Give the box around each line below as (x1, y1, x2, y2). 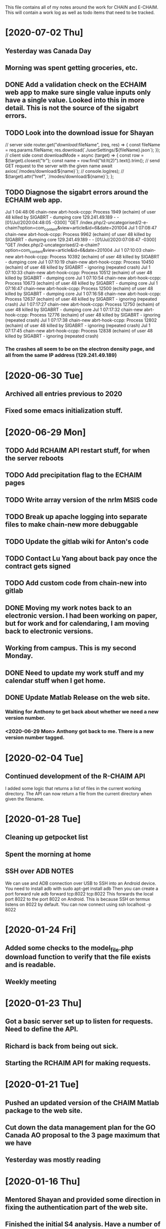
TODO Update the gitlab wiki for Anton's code (5, 537, 149, 546)
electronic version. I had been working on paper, (5, 611, 158, 620)
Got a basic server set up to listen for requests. (5, 1017, 153, 1026)
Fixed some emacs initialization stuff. (5, 407, 123, 415)
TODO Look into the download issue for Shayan (5, 128, 154, 137)
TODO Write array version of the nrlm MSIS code (5, 495, 158, 504)
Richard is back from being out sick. (5, 1042, 118, 1050)
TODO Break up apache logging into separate (5, 513, 148, 521)
